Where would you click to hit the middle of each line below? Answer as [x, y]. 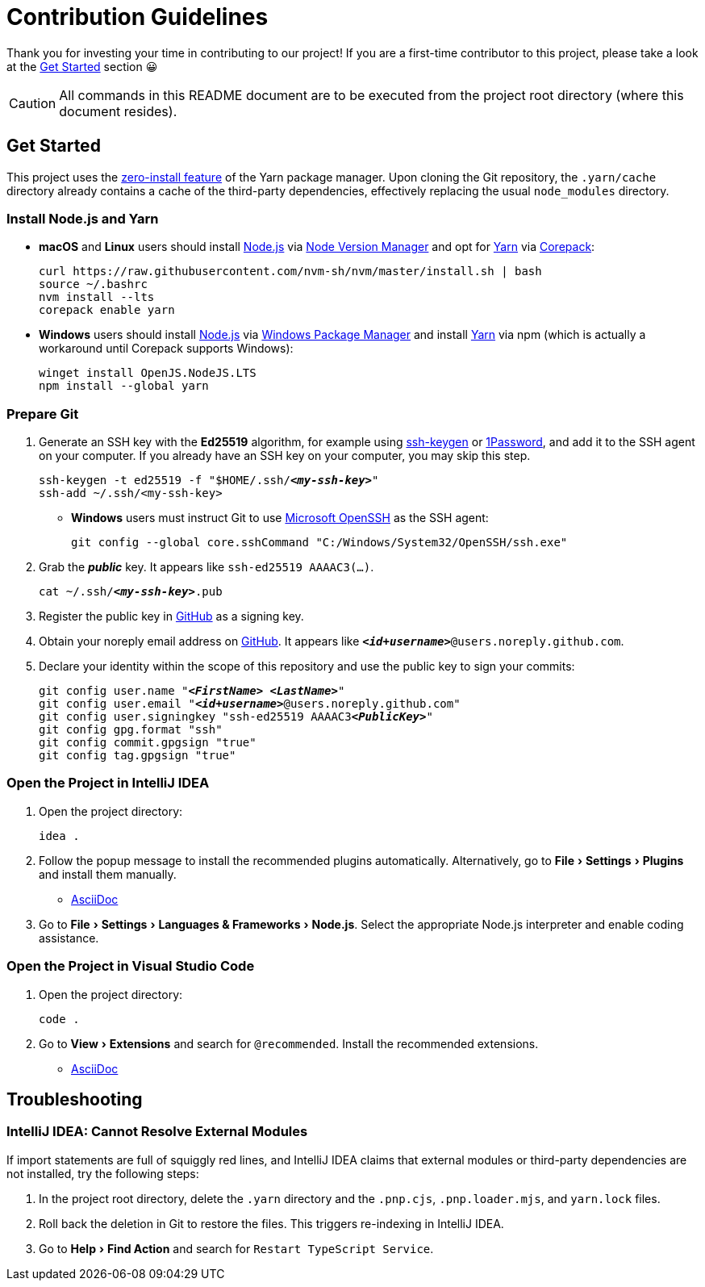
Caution [33, 103]
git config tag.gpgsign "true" [138, 756]
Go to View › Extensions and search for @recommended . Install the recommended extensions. [289, 1043]
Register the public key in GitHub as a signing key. [171, 616]
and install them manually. [108, 874]
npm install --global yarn [124, 386]
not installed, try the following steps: [103, 1173]
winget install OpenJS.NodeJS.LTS [148, 373]
